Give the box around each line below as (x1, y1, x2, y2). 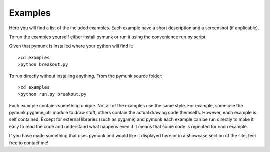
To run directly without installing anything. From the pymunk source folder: (9, 73, 163, 79)
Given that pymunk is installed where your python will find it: (9, 43, 133, 49)
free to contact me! (9, 140, 49, 146)
